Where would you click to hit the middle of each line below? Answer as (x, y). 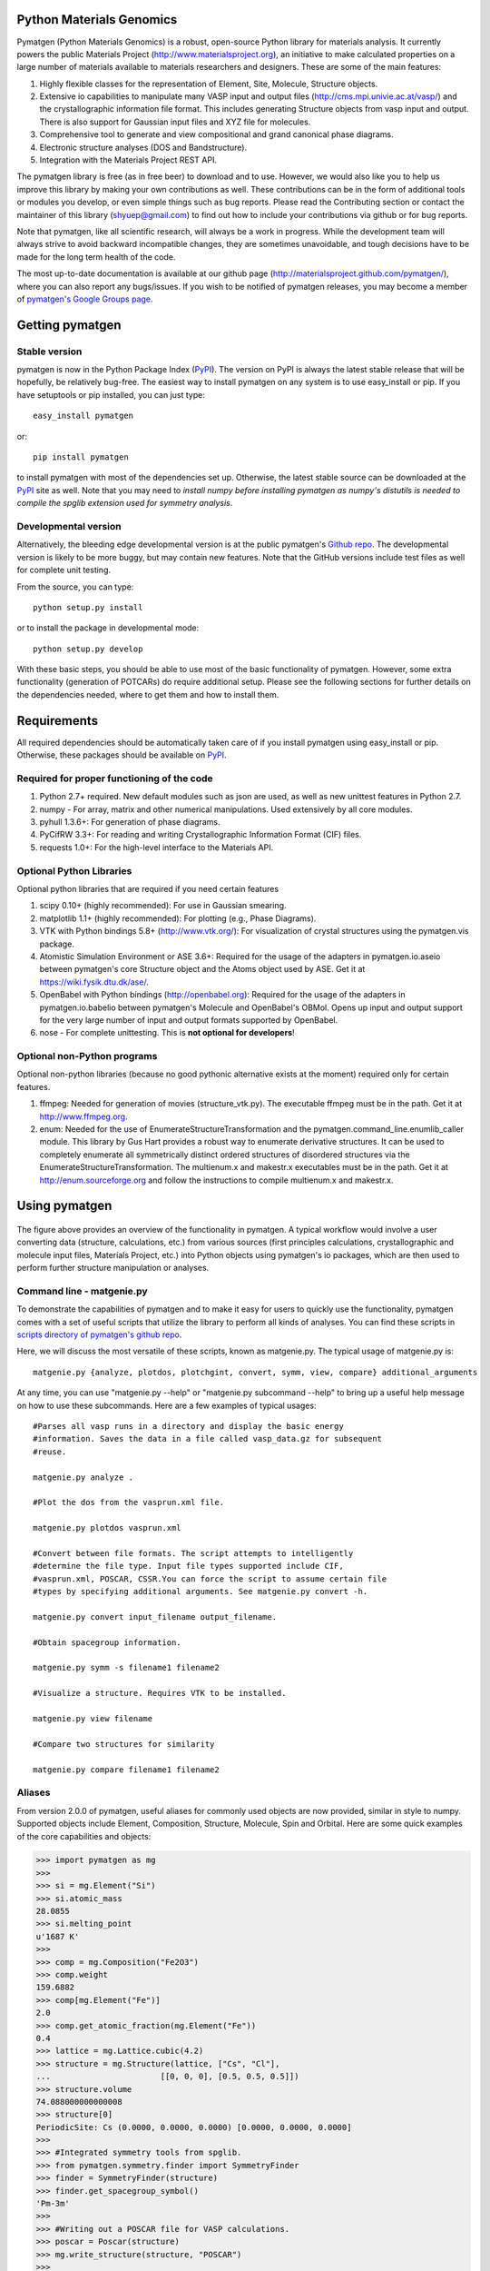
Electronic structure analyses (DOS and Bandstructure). (143, 147)
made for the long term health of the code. (96, 257)
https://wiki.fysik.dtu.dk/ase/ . (94, 982)
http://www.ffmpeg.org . (84, 1116)
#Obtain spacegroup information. (107, 1642)
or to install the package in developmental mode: (108, 628)
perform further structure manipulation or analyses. (113, 1268)
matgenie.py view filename (93, 1719)
